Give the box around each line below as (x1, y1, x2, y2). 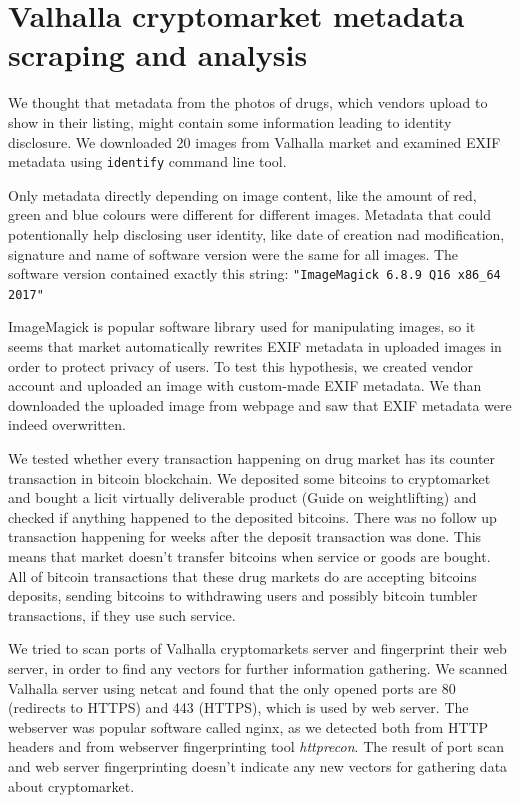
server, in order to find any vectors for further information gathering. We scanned (8, 657, 508, 678)
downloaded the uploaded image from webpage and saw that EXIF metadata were (8, 394, 512, 415)
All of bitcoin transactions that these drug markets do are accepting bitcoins (8, 565, 477, 586)
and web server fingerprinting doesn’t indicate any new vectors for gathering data (8, 755, 508, 776)
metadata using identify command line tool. (8, 151, 287, 172)
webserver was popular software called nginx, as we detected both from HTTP (8, 716, 489, 737)
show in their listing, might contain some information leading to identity (8, 111, 452, 132)
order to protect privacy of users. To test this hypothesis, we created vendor (8, 355, 474, 376)
